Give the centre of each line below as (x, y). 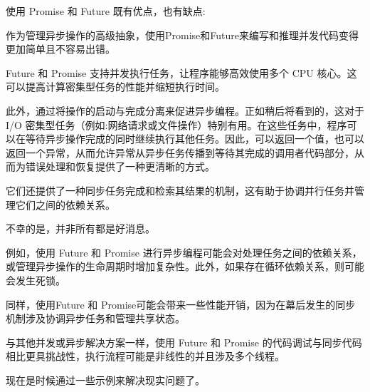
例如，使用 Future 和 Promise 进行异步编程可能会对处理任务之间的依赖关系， (184, 252)
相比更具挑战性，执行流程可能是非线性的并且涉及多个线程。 (145, 356)
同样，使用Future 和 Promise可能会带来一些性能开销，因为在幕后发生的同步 (181, 304)
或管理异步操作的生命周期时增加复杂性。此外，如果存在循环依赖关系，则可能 (185, 266)
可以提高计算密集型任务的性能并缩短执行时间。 (115, 87)
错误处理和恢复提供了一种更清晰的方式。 (120, 166)
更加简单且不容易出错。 (60, 49)
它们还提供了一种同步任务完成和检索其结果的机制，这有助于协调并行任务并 (180, 190)
